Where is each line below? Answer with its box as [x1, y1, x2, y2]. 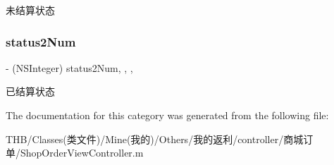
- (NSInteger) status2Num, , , [6, 60, 133, 75]
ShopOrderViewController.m [20, 145, 144, 160]
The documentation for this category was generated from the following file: [6, 108, 329, 122]
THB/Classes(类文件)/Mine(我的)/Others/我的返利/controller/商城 [6, 131, 304, 146]
